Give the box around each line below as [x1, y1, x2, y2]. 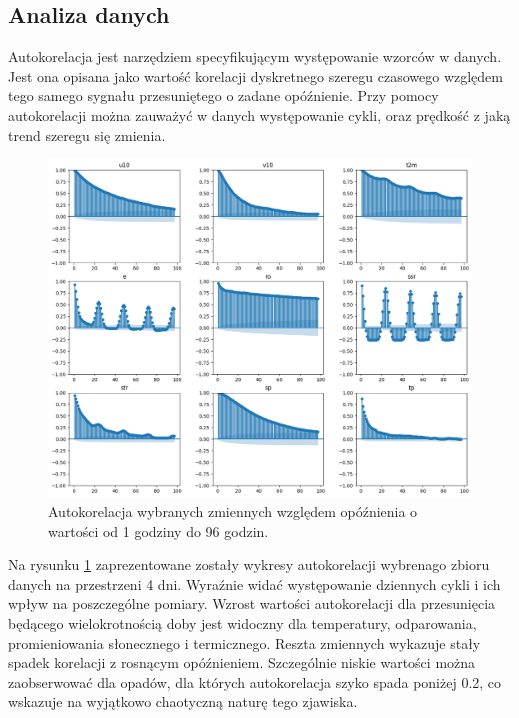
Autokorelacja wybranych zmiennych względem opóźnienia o [48, 501, 418, 522]
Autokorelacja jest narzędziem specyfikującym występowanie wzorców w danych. [8, 46, 502, 67]
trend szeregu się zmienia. [8, 124, 166, 145]
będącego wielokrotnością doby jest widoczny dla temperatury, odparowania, [8, 613, 477, 634]
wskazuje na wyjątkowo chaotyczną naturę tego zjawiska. [8, 691, 358, 712]
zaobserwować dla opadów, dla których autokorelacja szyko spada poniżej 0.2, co [8, 671, 502, 692]
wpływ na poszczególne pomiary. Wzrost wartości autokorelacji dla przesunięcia [8, 593, 496, 614]
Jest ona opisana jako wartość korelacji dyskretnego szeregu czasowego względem [8, 65, 503, 86]
